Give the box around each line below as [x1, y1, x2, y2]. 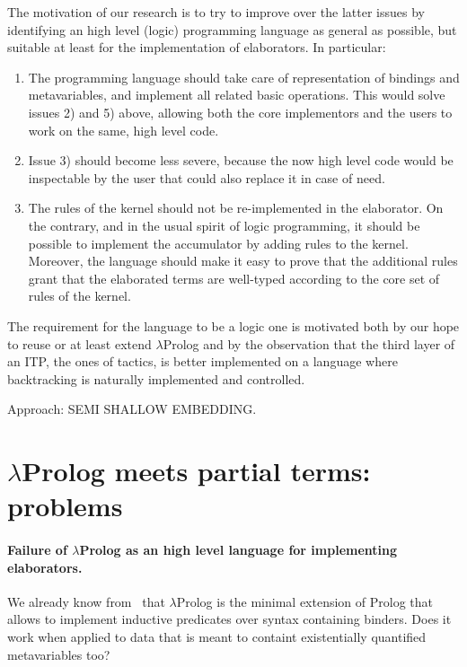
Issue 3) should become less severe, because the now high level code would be [28, 151, 454, 170]
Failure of [7, 540, 67, 559]
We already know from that [7, 592, 165, 610]
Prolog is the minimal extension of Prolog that [176, 592, 434, 610]
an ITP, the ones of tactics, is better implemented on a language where [7, 352, 398, 371]
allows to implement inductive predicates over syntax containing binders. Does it [7, 610, 452, 628]
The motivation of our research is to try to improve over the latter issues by [7, 3, 425, 21]
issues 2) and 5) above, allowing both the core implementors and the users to [28, 102, 453, 121]
